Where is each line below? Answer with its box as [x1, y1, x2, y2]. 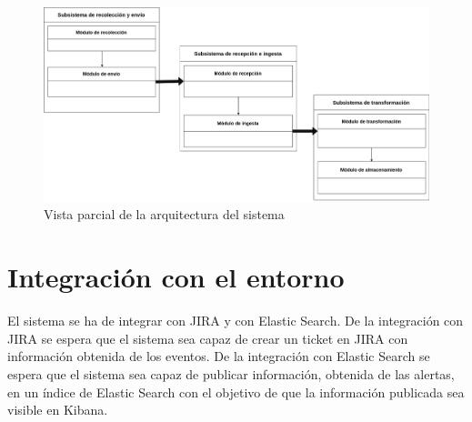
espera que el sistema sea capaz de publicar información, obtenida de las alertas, [7, 364, 455, 383]
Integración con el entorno [7, 258, 345, 296]
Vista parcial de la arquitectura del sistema [44, 205, 285, 224]
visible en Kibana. [7, 400, 108, 419]
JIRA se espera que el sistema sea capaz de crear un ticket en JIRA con [7, 328, 408, 347]
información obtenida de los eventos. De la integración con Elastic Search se [7, 347, 430, 366]
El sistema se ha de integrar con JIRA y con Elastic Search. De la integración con [7, 311, 464, 330]
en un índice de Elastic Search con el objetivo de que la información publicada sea [7, 382, 465, 401]
